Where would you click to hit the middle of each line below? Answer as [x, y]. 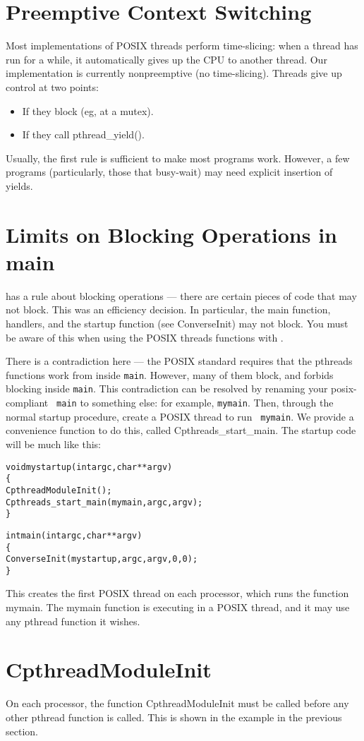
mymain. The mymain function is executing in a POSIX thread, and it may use [178, 607]
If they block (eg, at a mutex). [88, 110]
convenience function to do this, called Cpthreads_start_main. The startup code [181, 430]
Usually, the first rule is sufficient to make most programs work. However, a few [178, 158]
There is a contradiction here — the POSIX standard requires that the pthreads [179, 361]
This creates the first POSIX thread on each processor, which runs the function [177, 593]
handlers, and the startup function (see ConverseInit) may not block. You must [177, 323]
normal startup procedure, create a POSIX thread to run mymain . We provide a [180, 416]
